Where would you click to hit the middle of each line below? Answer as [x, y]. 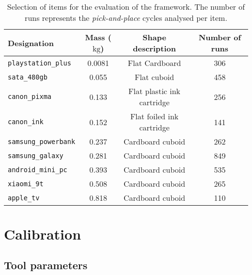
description [154, 48]
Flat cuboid [155, 77]
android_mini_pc [38, 170]
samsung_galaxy [36, 155]
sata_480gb [28, 77]
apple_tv [24, 198]
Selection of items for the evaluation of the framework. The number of [126, 7]
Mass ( [98, 37]
